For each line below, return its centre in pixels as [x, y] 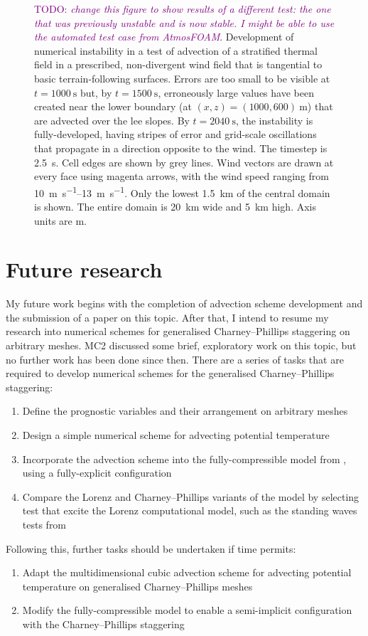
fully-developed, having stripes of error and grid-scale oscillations [175, 134]
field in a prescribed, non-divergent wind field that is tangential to [178, 64]
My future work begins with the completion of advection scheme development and [184, 303]
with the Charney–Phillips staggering [103, 624]
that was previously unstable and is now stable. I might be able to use [184, 22]
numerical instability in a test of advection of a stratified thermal [176, 50]
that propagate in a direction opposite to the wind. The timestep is [181, 148]
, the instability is [274, 120]
